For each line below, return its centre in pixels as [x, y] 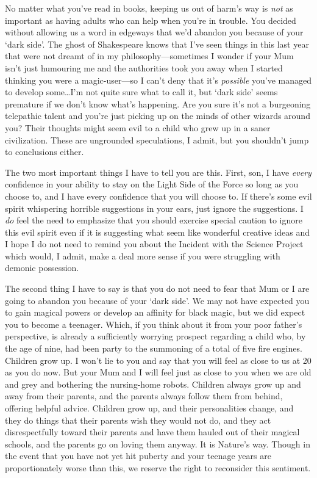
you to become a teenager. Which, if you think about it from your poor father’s [154, 324]
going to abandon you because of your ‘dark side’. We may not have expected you [157, 300]
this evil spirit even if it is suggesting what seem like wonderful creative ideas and [157, 232]
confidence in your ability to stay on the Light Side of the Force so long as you [152, 184]
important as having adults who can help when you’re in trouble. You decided [151, 20]
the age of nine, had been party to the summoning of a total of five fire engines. [154, 348]
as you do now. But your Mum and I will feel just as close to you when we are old [158, 372]
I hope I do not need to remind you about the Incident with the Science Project [154, 244]
